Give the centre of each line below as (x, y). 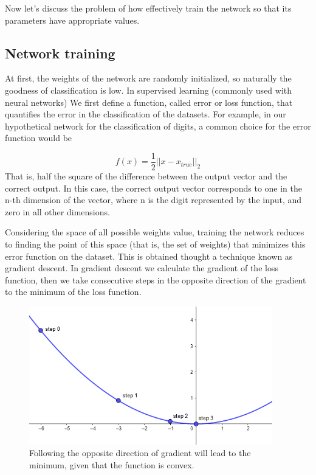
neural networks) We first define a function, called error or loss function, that (149, 102)
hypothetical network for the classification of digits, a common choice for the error (158, 126)
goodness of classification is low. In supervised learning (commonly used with (149, 90)
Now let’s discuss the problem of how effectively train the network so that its (148, 8)
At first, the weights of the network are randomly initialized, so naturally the (148, 78)
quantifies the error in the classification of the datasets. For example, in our (146, 114)
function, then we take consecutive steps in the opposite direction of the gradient (156, 279)
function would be (39, 138)
